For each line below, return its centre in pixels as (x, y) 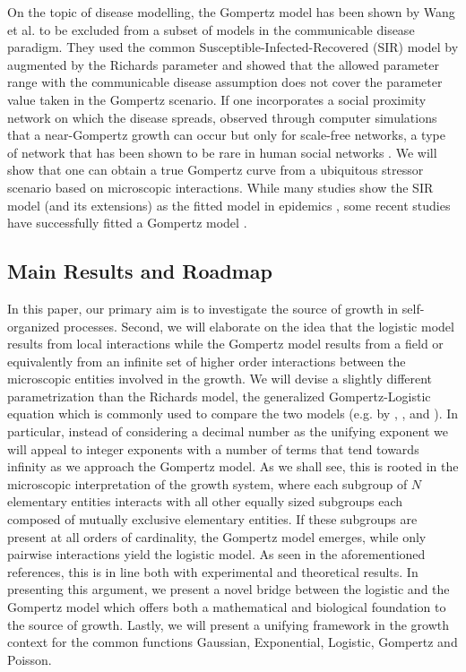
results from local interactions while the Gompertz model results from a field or (225, 344)
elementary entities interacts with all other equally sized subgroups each (205, 501)
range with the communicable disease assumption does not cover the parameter (225, 82)
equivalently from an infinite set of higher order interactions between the (207, 361)
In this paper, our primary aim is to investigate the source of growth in (203, 308)
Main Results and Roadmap (140, 271)
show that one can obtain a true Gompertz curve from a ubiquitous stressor (216, 170)
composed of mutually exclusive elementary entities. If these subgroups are (212, 519)
